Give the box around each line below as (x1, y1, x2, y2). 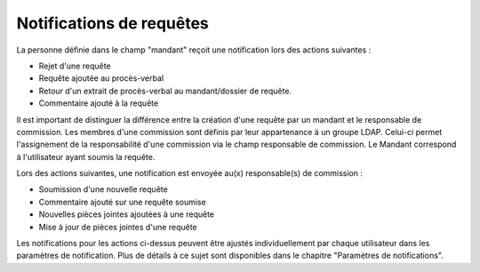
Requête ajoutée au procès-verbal (38, 73, 164, 84)
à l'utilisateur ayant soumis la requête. (16, 151, 156, 162)
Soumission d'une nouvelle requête (38, 184, 168, 195)
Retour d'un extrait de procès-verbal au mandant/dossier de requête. (38, 85, 292, 96)
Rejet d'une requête (38, 60, 111, 71)
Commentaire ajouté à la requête (38, 98, 159, 108)
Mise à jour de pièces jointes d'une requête (38, 221, 197, 232)
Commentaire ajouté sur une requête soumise (38, 196, 206, 207)
